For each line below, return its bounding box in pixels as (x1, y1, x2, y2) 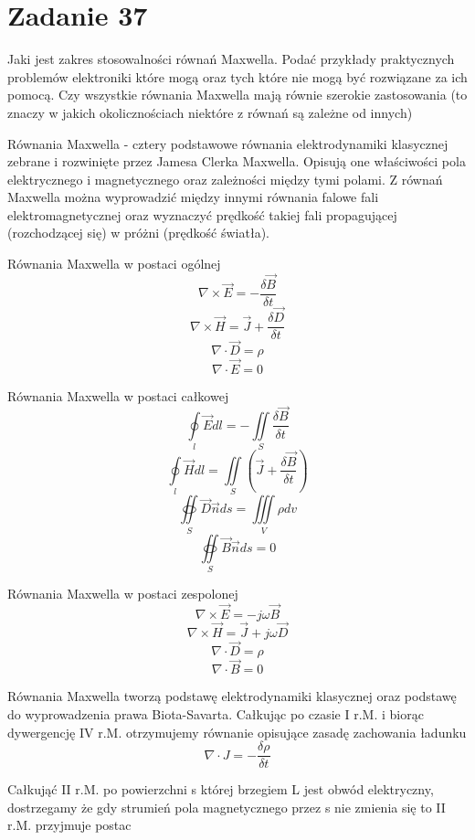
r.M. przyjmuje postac (7, 815, 132, 835)
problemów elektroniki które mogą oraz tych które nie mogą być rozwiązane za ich (7, 67, 468, 86)
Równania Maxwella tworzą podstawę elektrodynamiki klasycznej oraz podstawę (7, 686, 457, 706)
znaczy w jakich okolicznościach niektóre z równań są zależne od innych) (7, 102, 413, 122)
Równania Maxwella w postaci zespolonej (7, 583, 238, 602)
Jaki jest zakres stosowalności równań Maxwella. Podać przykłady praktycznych (7, 49, 455, 69)
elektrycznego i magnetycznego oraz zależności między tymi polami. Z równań (7, 169, 443, 188)
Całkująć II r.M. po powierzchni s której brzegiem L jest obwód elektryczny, (7, 780, 434, 799)
